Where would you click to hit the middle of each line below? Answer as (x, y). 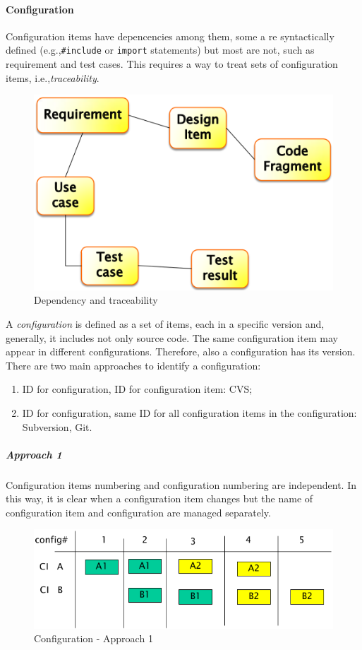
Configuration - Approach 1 (93, 638)
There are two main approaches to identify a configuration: (133, 365)
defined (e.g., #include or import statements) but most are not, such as (160, 50)
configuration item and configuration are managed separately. (138, 512)
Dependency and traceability (96, 300)
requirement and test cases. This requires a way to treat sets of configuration (172, 64)
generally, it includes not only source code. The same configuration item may (172, 337)
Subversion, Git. (57, 426)
